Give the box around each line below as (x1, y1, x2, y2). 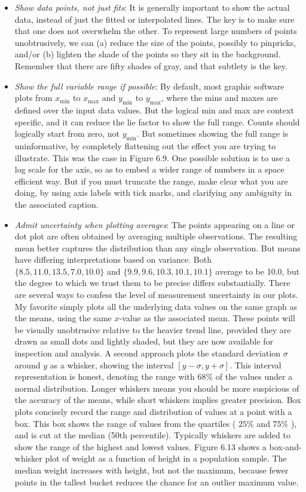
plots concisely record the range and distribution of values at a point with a (14, 405, 292, 417)
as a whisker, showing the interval (50, 358, 174, 371)
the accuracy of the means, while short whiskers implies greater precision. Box (14, 393, 301, 406)
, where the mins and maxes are (161, 91, 278, 104)
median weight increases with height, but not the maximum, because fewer (14, 463, 289, 476)
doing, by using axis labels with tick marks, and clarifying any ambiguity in (14, 186, 292, 199)
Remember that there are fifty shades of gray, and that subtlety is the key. (14, 59, 287, 72)
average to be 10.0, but (215, 265, 300, 277)
